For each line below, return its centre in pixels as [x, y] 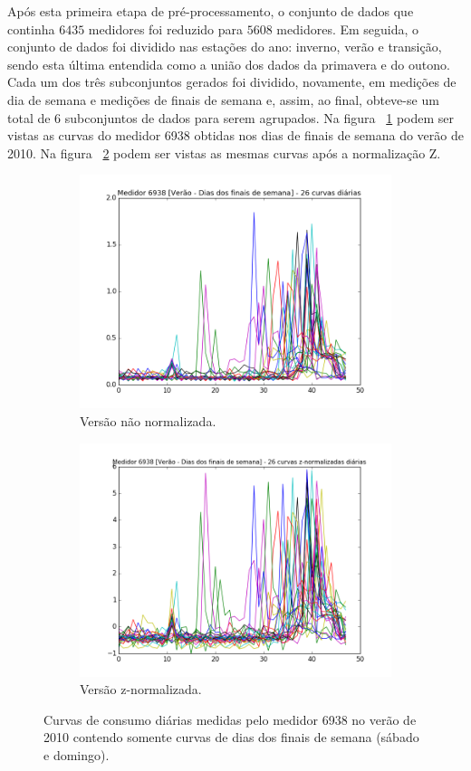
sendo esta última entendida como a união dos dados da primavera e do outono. [229, 64]
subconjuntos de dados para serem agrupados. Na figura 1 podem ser [260, 117]
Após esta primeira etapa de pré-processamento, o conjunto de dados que [211, 11]
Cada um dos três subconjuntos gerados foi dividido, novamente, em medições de [232, 82]
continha [31, 29]
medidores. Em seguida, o [348, 29]
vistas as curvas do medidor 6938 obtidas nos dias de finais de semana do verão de [235, 135]
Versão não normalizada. [148, 420]
